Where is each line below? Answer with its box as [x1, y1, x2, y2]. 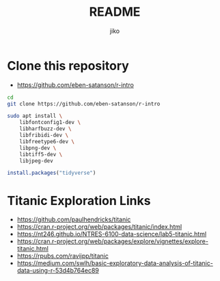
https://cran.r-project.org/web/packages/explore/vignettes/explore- [16, 237, 208, 245]
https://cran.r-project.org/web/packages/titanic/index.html [16, 223, 182, 231]
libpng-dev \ [19, 145, 57, 151]
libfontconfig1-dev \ [19, 119, 81, 126]
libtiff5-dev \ [19, 151, 63, 158]
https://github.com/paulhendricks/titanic [16, 215, 131, 223]
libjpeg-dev [19, 157, 53, 164]
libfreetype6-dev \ [19, 138, 75, 145]
